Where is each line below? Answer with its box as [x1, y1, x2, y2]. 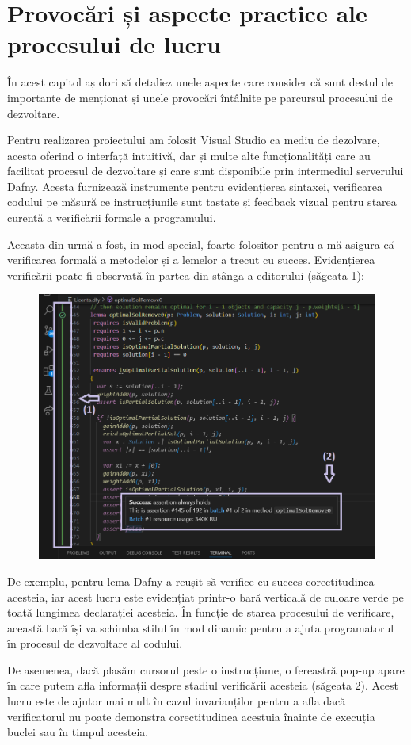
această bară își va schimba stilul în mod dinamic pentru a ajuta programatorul [7, 619, 394, 636]
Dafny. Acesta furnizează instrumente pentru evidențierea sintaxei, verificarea [7, 178, 382, 194]
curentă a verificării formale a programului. [7, 209, 216, 226]
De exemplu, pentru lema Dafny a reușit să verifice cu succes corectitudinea [7, 572, 375, 589]
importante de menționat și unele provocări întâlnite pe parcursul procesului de [7, 89, 393, 105]
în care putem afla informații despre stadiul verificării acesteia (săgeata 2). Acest [7, 677, 399, 693]
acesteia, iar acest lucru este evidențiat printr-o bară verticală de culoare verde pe [7, 588, 404, 605]
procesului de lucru [7, 28, 221, 60]
